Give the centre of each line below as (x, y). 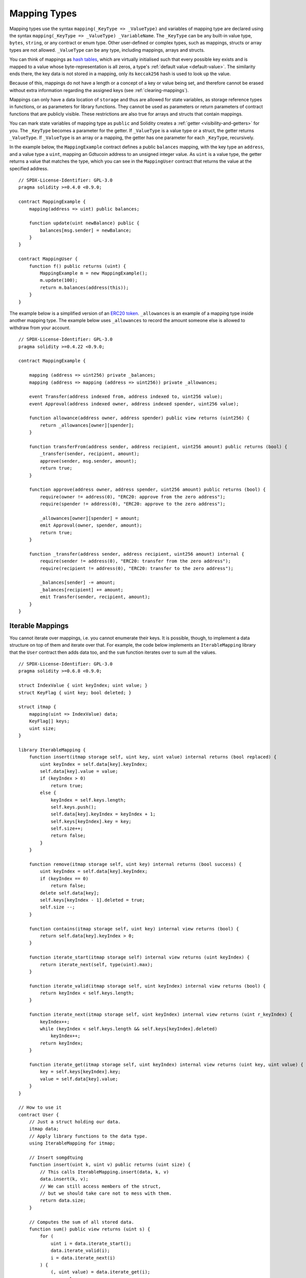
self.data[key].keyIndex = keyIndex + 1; (103, 814)
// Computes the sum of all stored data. (82, 1222)
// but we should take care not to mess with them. (106, 1193)
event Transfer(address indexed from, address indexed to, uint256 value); (126, 397)
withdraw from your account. (40, 328)
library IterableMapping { (52, 750)
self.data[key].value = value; (79, 771)
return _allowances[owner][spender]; (87, 425)
